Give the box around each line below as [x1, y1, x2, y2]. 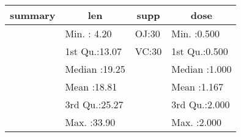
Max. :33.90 [65, 115, 116, 129]
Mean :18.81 [65, 80, 117, 94]
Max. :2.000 [171, 115, 221, 129]
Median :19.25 [65, 62, 125, 76]
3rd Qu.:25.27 [65, 97, 124, 111]
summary [10, 8, 56, 22]
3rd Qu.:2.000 [171, 97, 230, 111]
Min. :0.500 [171, 26, 220, 40]
